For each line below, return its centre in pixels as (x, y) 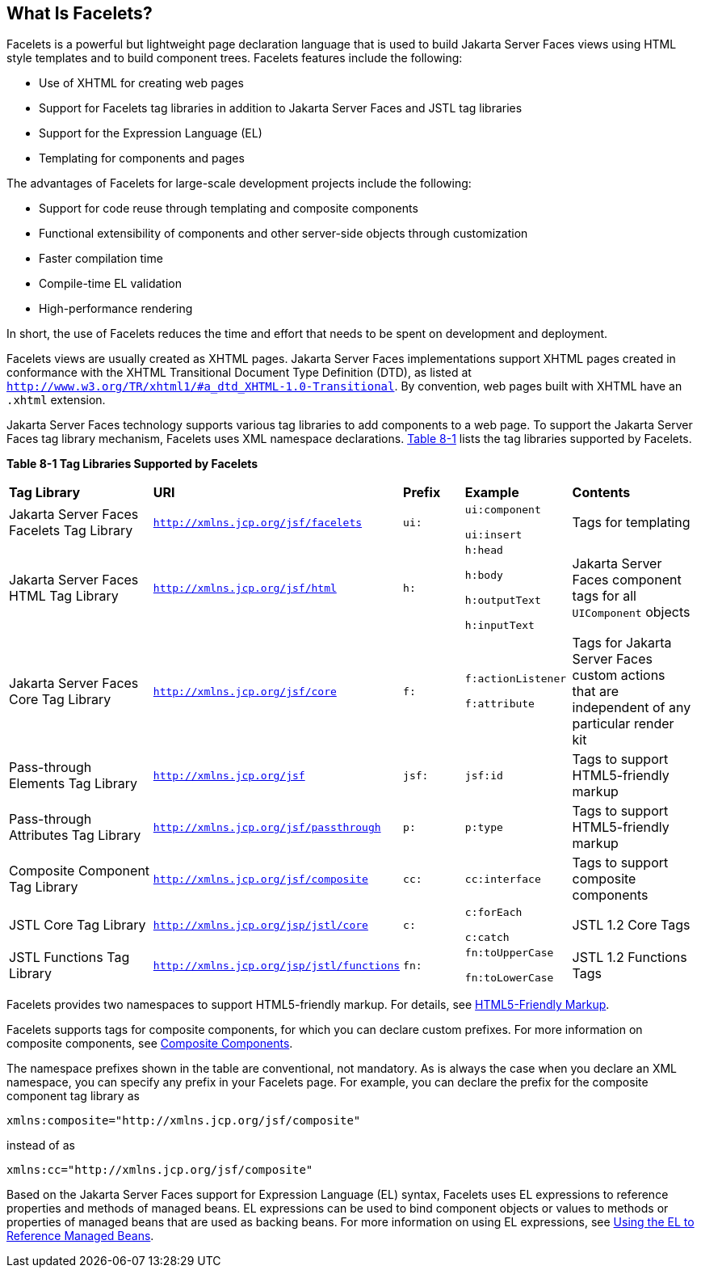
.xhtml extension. (56, 400)
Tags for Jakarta (622, 643)
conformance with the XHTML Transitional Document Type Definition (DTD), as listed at (239, 373)
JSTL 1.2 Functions (630, 958)
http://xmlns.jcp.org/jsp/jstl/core (260, 925)
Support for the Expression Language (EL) (151, 133)
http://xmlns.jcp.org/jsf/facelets (258, 522)
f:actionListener (516, 679)
